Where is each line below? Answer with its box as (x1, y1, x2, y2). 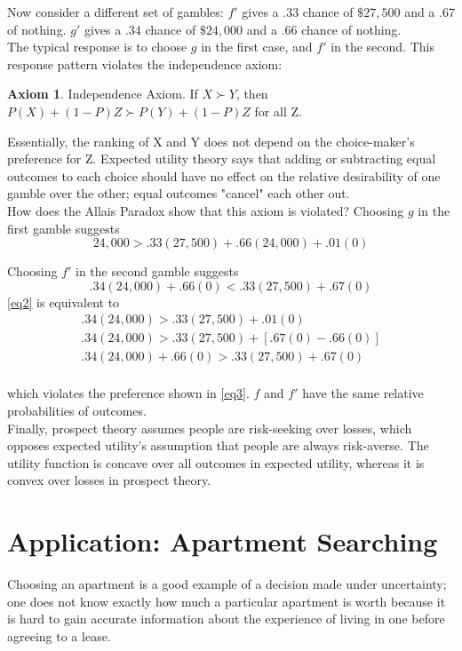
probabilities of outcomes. (7, 401, 147, 420)
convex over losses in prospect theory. (7, 471, 211, 489)
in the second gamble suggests (76, 262, 239, 281)
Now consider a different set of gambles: (7, 3, 224, 20)
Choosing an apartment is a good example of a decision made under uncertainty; (7, 575, 447, 593)
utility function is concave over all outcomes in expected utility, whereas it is (7, 453, 425, 472)
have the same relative (302, 384, 424, 402)
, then (235, 84, 268, 103)
